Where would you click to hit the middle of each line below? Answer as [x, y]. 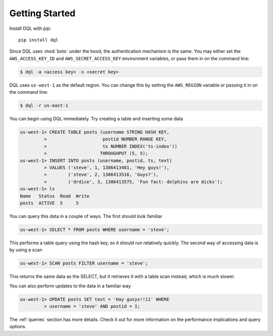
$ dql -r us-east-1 [44, 106]
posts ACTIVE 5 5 [50, 203]
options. [18, 326]
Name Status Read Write [55, 196]
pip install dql [38, 40]
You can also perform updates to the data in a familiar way [70, 286]
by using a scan [26, 250]
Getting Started [42, 13]
